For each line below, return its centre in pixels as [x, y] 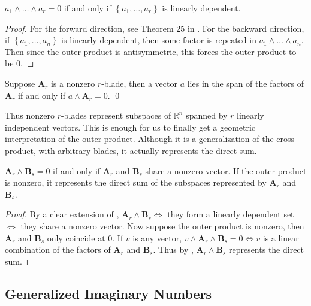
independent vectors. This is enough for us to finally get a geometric [130, 127]
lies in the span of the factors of [246, 83]
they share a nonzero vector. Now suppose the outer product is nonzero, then [162, 225]
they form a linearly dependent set [231, 214]
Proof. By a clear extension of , [62, 214]
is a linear [281, 237]
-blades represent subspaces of [116, 115]
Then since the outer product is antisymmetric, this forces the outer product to [151, 51]
